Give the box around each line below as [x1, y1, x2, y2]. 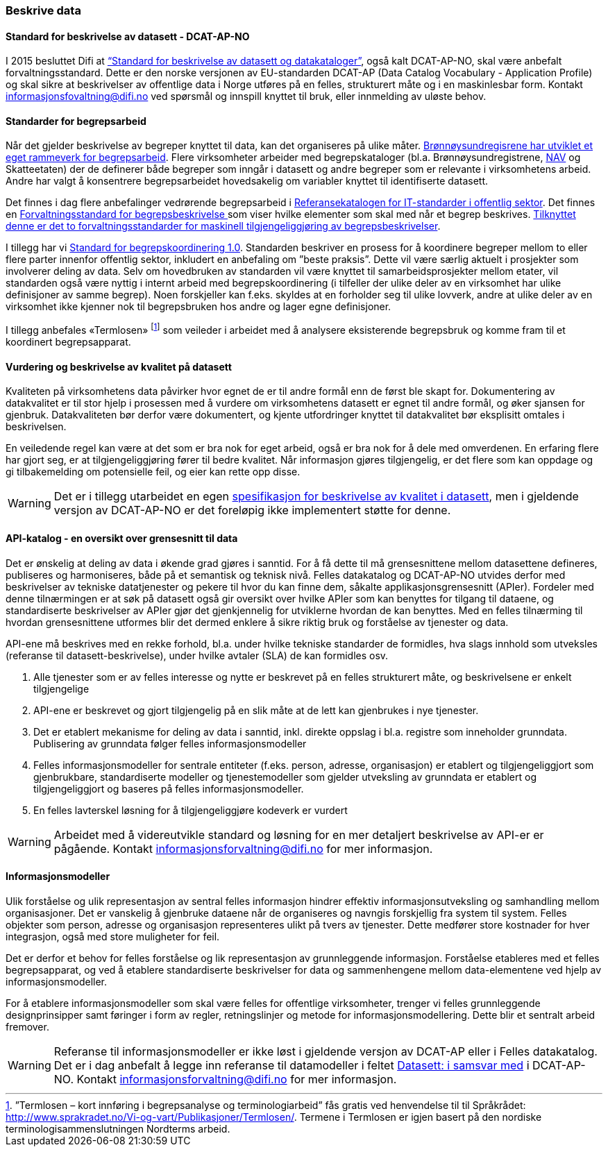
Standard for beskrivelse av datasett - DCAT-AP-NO [6, 30, 250, 42]
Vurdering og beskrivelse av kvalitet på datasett [6, 360, 232, 373]
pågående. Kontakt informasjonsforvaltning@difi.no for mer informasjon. [53, 841, 433, 856]
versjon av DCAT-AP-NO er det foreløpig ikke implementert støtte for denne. [53, 503, 451, 518]
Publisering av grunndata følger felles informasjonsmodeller [33, 737, 307, 749]
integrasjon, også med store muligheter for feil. [6, 930, 220, 942]
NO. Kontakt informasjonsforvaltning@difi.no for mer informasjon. [53, 1071, 397, 1086]
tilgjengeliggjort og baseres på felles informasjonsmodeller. [33, 782, 304, 795]
